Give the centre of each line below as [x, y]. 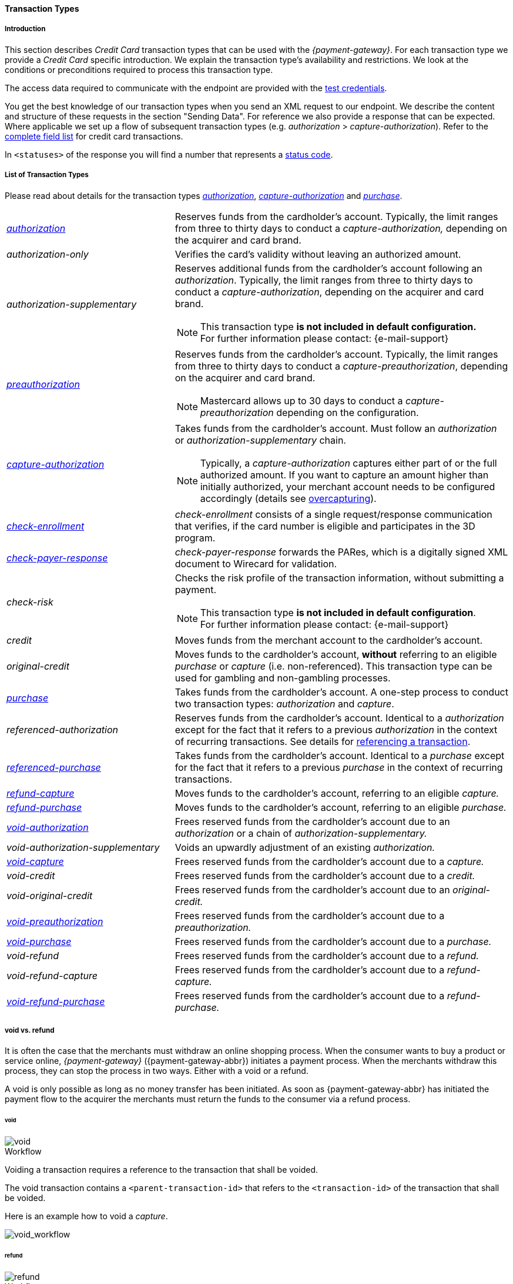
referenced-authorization [62, 729]
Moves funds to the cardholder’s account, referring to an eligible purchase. [341, 807]
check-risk [30, 602]
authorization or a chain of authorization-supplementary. [301, 833]
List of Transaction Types [47, 175]
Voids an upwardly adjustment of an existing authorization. [305, 847]
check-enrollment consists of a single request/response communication [333, 514]
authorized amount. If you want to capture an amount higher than [344, 475]
